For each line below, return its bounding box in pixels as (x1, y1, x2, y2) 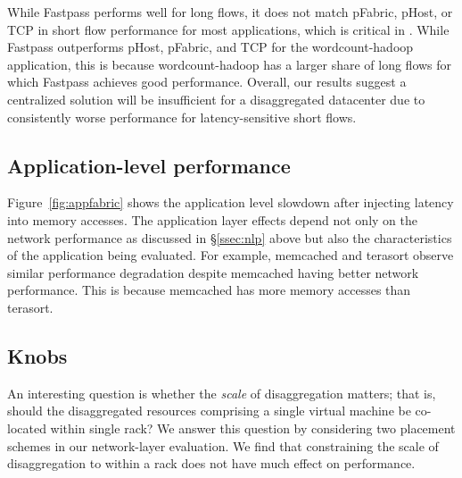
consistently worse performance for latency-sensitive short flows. (7, 107, 357, 126)
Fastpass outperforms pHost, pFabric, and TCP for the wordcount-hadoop (7, 38, 414, 56)
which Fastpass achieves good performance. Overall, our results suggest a (7, 72, 407, 91)
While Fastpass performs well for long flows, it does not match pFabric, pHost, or (7, 3, 453, 21)
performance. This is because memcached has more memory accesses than (7, 281, 411, 299)
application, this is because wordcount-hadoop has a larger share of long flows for (7, 55, 452, 73)
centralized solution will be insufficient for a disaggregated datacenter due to (7, 89, 425, 108)
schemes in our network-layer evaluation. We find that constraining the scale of (7, 436, 439, 455)
